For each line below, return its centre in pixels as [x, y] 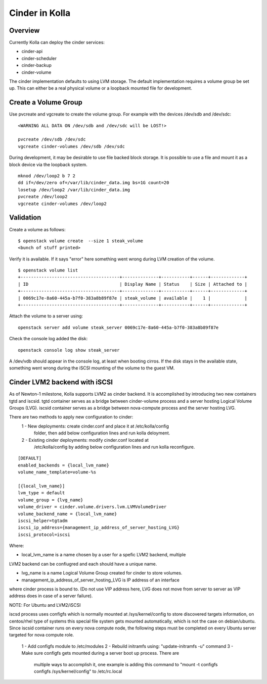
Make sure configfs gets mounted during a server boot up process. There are [100, 653]
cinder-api [32, 52]
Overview [24, 30]
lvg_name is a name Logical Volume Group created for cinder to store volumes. [102, 573]
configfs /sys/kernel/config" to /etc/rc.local [78, 671]
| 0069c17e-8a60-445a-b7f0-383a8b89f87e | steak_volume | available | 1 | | [133, 298]
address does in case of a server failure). [51, 596]
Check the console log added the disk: [48, 339]
